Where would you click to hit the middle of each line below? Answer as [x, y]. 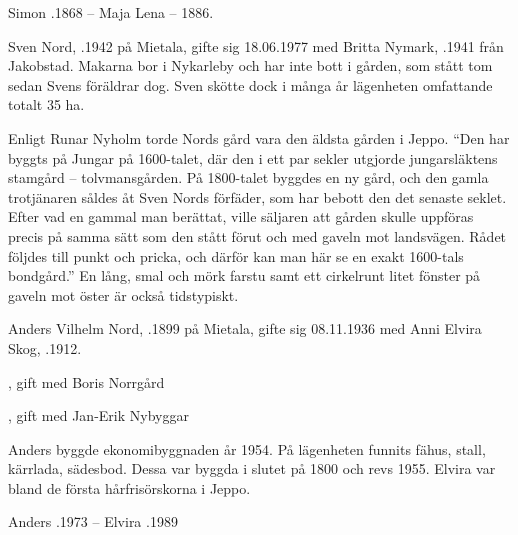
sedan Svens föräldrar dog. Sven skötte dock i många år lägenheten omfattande [250, 84]
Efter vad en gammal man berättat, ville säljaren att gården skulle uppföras [241, 216]
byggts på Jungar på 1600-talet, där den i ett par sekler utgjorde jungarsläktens [253, 157]
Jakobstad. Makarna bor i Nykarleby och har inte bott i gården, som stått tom [250, 65]
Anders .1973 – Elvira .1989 [93, 521]
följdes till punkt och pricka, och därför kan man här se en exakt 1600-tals [236, 255]
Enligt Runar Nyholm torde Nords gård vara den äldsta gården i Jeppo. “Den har [259, 137]
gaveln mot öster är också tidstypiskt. [123, 294]
